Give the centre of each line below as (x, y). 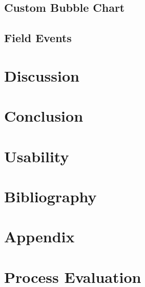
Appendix (39, 236)
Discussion (42, 75)
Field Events (38, 38)
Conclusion (44, 116)
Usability (37, 156)
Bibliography (50, 196)
